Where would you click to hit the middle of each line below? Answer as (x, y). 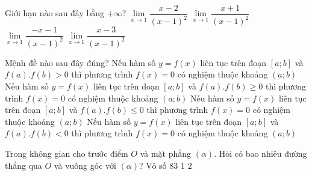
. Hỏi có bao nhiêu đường (261, 153)
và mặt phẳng (166, 153)
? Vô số (153, 165)
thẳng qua (23, 165)
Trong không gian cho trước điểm (67, 153)
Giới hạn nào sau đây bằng (55, 13)
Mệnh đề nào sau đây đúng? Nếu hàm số (80, 62)
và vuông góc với (85, 165)
